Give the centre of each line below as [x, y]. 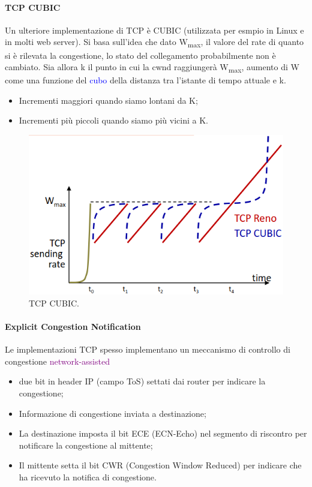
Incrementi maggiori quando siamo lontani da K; [108, 100]
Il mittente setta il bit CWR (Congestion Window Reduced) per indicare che [160, 465]
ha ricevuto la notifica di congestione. [88, 477]
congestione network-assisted [57, 361]
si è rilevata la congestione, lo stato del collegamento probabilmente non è [140, 55]
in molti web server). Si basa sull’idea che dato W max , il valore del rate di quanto [154, 43]
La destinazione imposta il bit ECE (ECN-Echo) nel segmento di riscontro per [163, 433]
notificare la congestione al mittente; [86, 445]
